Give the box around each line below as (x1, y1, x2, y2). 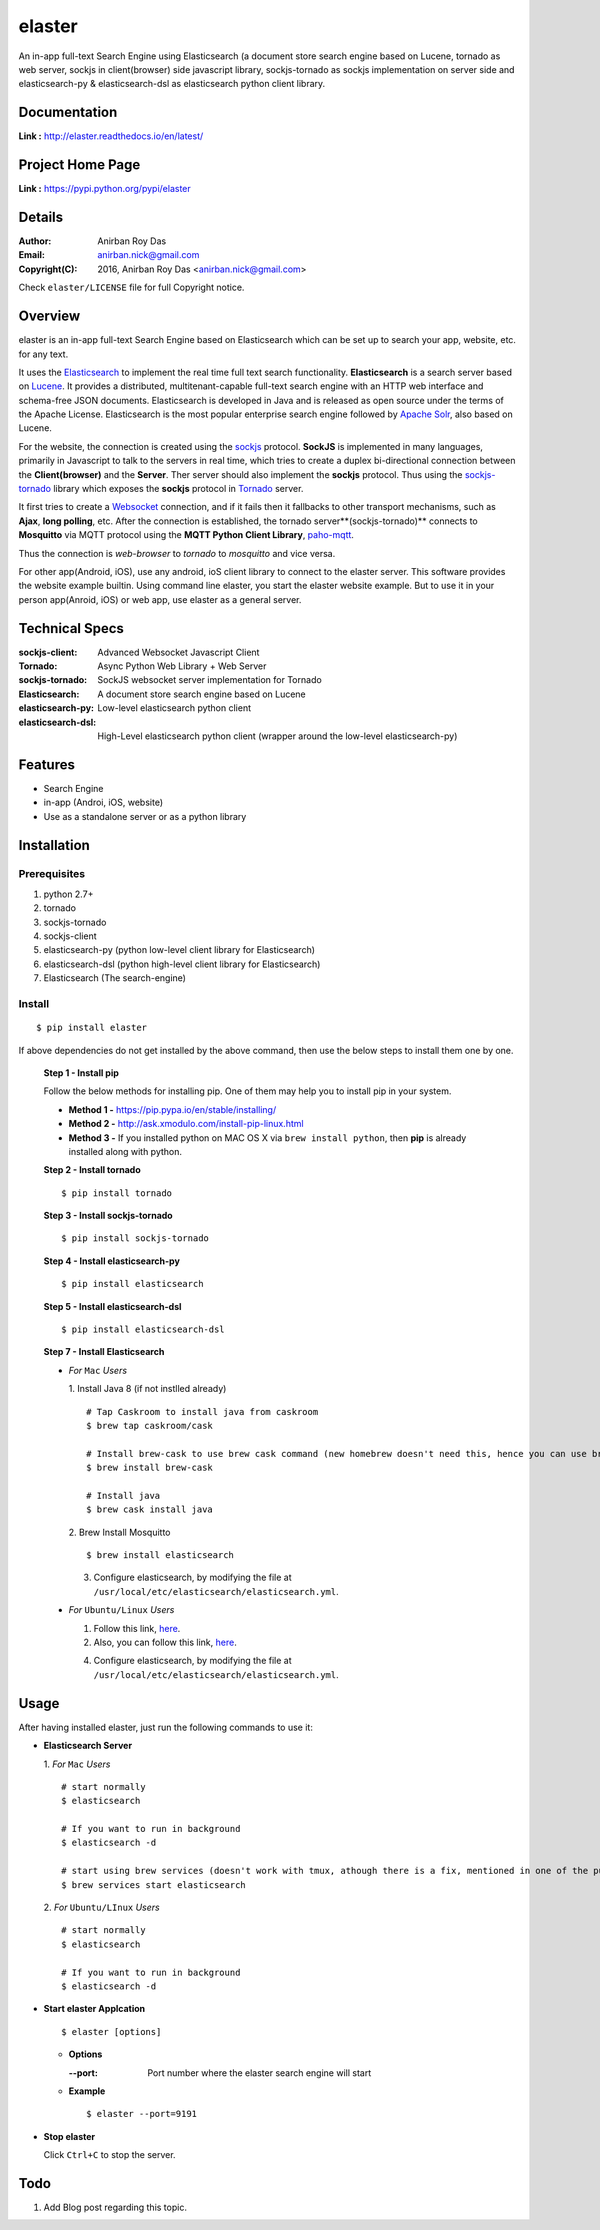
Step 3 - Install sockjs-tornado (43, 1210, 174, 1222)
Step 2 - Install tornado (43, 1164, 141, 1176)
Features (18, 756, 75, 773)
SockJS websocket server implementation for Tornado (97, 674, 322, 686)
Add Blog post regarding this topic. (43, 2201, 187, 2214)
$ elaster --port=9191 (86, 2108, 198, 2120)
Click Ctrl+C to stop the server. (43, 2149, 176, 2161)
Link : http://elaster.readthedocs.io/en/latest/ (18, 130, 204, 142)
